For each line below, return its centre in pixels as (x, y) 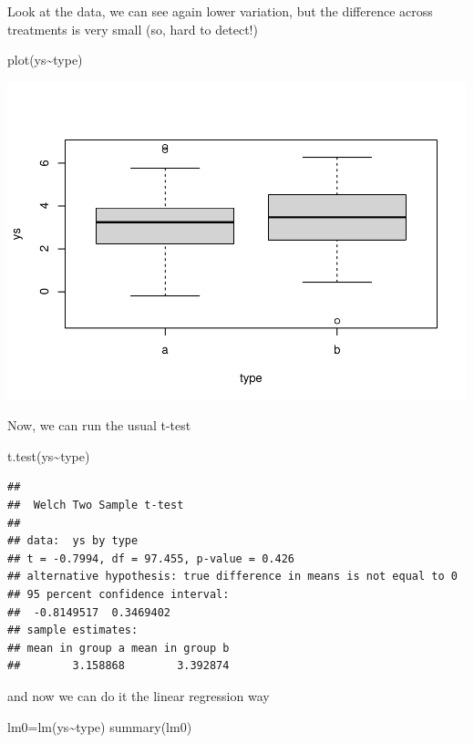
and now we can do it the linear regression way (139, 696)
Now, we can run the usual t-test (99, 425)
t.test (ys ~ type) (49, 455)
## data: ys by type (73, 541)
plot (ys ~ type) (45, 60)
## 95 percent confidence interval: (118, 595)
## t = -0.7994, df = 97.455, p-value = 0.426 (151, 558)
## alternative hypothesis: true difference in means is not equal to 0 (232, 577)
